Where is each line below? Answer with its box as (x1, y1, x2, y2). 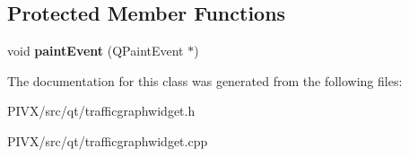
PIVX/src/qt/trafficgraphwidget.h (7, 101, 196, 120)
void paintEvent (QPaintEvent (7, 41, 184, 60)
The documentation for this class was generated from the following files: (7, 71, 403, 90)
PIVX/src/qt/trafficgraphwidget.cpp (7, 131, 208, 150)
